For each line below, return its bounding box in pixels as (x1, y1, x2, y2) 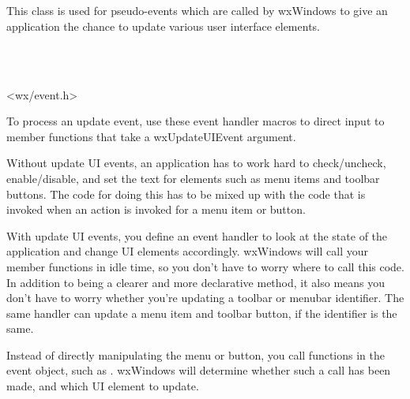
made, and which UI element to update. (6, 378, 199, 394)
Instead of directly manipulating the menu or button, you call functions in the (6, 346, 386, 363)
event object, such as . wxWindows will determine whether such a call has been (6, 362, 391, 378)
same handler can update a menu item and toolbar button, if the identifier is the (6, 304, 397, 321)
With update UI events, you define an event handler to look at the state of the (6, 227, 388, 244)
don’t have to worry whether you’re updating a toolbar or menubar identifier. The (6, 289, 404, 306)
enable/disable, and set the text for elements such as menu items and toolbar (6, 170, 380, 186)
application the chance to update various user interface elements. (6, 17, 320, 34)
